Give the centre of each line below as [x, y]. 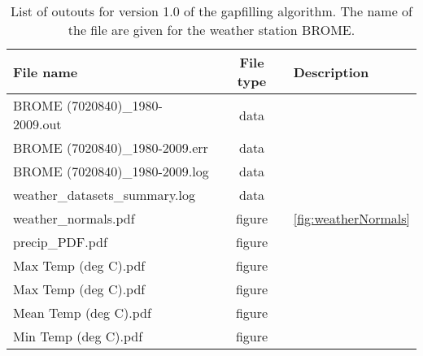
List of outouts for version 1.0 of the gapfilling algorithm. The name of [211, 11]
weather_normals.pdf [74, 218]
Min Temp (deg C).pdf [78, 336]
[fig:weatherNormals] [351, 218]
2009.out [37, 124]
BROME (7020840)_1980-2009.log [111, 171]
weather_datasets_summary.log [104, 195]
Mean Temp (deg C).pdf [82, 313]
